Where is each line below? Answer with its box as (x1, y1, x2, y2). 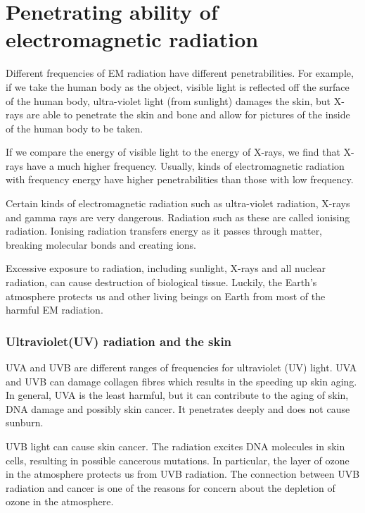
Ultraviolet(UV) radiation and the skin (6, 332, 232, 350)
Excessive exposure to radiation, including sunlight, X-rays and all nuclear (6, 261, 326, 276)
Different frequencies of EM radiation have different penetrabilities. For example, (6, 66, 354, 80)
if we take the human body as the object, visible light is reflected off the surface (6, 79, 350, 94)
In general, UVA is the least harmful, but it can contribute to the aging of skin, (6, 388, 349, 402)
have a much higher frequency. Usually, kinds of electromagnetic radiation (26, 158, 345, 173)
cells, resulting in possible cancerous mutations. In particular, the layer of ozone (6, 452, 350, 467)
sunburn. (6, 415, 44, 430)
